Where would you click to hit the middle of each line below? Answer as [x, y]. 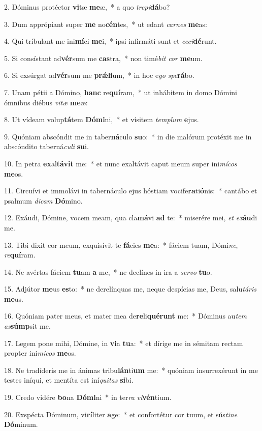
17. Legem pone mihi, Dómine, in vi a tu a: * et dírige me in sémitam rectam [124, 343]
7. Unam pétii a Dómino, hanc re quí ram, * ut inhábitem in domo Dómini [121, 92]
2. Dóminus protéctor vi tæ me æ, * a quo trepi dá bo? [87, 7]
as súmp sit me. [27, 326]
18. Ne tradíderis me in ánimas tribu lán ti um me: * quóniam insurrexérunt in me [131, 370]
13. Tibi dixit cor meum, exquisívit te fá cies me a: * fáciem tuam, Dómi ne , [121, 245]
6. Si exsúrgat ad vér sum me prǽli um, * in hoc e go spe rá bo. [99, 75]
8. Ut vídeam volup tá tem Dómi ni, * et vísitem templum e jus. [102, 119]
